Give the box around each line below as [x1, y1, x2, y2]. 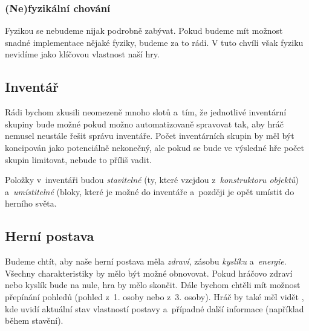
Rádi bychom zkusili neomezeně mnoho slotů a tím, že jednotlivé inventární [5, 106, 287, 118]
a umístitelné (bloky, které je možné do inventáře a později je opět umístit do [5, 185, 294, 198]
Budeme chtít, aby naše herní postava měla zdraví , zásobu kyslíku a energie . [5, 255, 287, 268]
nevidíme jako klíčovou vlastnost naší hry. [5, 48, 160, 60]
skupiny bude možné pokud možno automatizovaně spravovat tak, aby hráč [5, 117, 284, 130]
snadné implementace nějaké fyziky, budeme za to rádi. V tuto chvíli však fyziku [5, 36, 304, 48]
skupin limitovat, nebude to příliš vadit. [5, 153, 152, 165]
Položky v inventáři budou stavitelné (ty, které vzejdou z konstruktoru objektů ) [5, 173, 299, 186]
